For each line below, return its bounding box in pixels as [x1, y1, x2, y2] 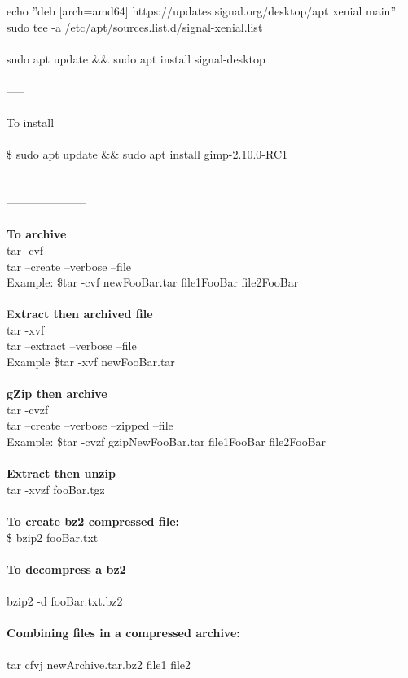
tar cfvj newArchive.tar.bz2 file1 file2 [7, 656, 191, 673]
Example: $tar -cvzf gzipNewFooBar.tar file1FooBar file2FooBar [7, 433, 327, 450]
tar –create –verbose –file [7, 257, 132, 274]
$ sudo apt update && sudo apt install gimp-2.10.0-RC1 [7, 146, 288, 163]
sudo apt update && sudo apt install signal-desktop [7, 50, 265, 67]
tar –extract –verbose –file [7, 337, 137, 354]
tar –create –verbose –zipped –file [7, 417, 173, 434]
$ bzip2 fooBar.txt [7, 528, 99, 545]
